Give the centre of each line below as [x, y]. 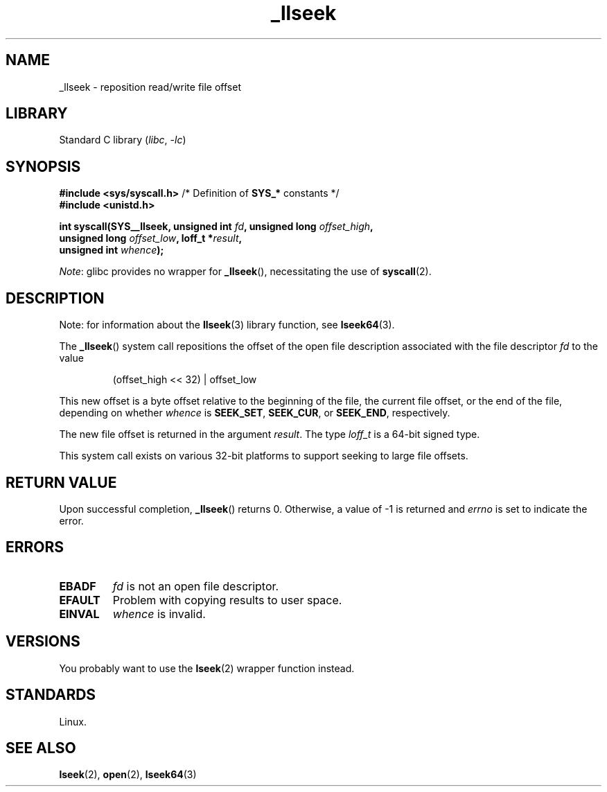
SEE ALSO [41, 748]
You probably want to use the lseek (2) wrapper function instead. [207, 668]
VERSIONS [43, 642]
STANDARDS [51, 695]
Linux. [73, 721]
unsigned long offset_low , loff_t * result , [151, 238]
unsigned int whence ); [112, 250]
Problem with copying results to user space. [227, 600]
